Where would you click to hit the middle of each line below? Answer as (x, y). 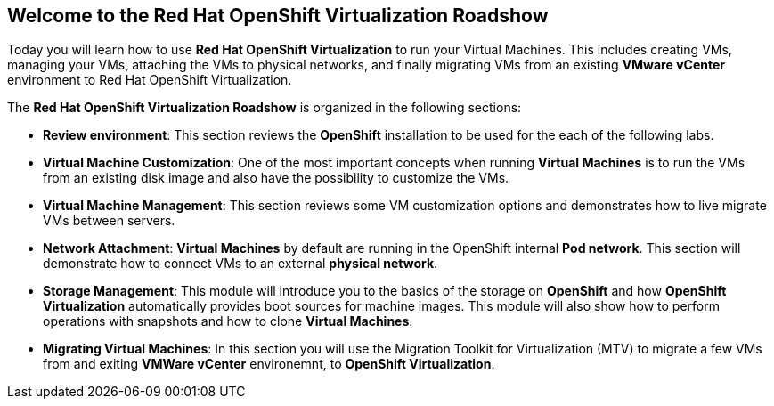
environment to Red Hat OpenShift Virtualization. (150, 80)
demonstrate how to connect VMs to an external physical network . (240, 264)
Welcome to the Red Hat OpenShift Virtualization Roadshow (278, 16)
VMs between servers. (109, 221)
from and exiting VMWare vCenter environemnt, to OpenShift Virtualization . (269, 364)
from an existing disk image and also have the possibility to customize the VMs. (276, 178)
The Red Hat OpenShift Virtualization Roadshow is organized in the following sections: (265, 108)
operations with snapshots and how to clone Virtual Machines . (228, 321)
